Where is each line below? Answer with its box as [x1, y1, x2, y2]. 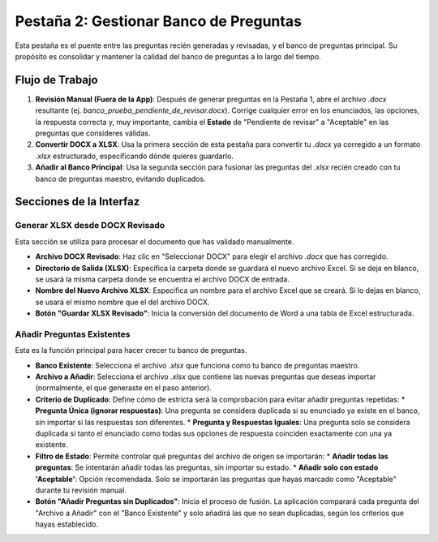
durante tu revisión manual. [35, 485, 127, 495]
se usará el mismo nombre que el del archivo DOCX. [35, 297, 210, 307]
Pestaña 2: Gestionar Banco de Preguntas [15, 12, 302, 30]
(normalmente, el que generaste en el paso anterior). [35, 383, 213, 393]
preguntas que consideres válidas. [35, 128, 151, 138]
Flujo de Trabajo [15, 73, 98, 87]
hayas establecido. [35, 519, 99, 529]
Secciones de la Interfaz [15, 195, 140, 209]
